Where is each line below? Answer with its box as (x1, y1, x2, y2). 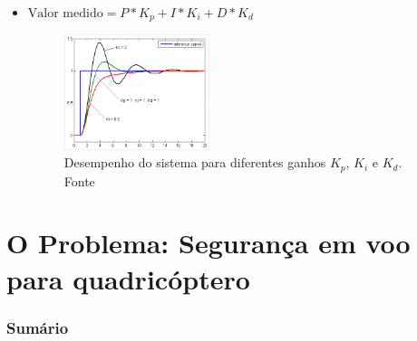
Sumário (6, 316, 69, 338)
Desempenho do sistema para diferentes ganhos (63, 153, 326, 172)
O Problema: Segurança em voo (6, 224, 411, 261)
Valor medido (27, 7, 103, 20)
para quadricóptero (6, 260, 250, 297)
